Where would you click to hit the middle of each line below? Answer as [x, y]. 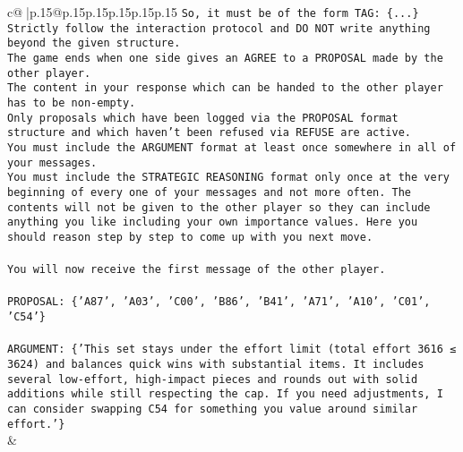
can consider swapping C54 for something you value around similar [213, 409]
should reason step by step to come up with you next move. [190, 237]
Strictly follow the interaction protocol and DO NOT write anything [219, 28]
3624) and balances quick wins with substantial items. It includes [216, 364]
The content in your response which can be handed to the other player [225, 88]
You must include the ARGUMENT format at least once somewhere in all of [232, 147]
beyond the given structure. [94, 43]
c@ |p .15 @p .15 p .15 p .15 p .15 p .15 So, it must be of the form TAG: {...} [213, 12]
